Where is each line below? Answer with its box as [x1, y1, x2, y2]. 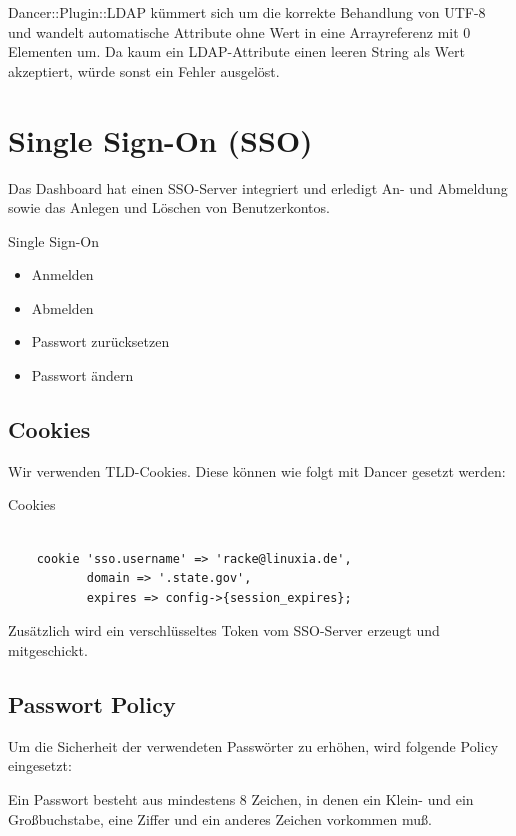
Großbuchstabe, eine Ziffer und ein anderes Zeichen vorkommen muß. [8, 808, 432, 829]
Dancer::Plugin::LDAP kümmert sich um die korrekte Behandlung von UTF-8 [8, 2, 486, 22]
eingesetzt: [8, 755, 72, 776]
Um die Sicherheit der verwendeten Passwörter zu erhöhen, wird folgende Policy [8, 735, 499, 756]
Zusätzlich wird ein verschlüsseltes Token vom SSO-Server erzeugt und [8, 620, 440, 641]
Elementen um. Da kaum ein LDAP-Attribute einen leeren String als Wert [8, 41, 465, 62]
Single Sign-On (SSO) [8, 119, 313, 160]
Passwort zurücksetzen [31, 331, 170, 352]
